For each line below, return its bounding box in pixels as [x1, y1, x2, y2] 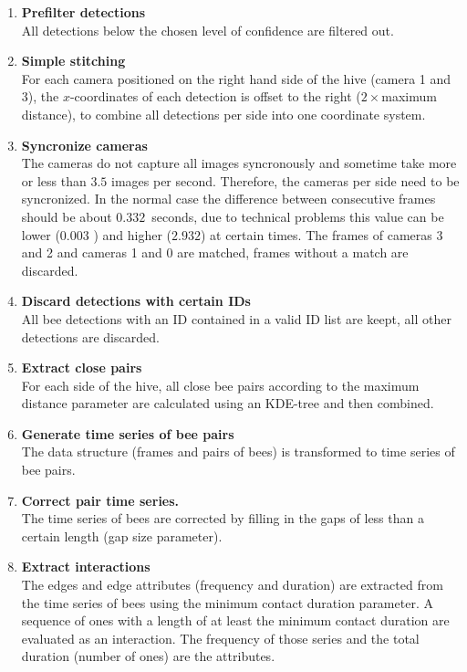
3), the [21, 87, 59, 106]
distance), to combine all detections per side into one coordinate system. [21, 104, 426, 123]
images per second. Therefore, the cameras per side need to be [111, 171, 460, 190]
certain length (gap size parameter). [21, 526, 223, 545]
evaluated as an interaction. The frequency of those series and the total [21, 628, 420, 647]
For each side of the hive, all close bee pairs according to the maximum [21, 375, 420, 394]
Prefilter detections [21, 3, 146, 21]
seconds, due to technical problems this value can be [151, 206, 444, 226]
